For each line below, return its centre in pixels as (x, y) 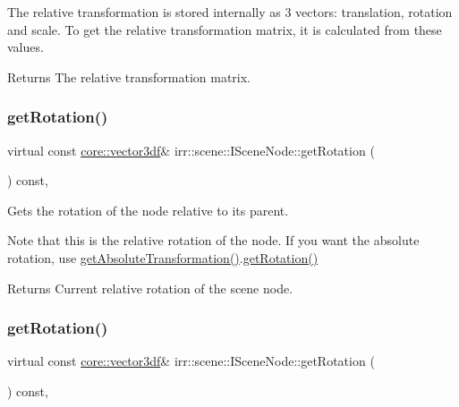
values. (25, 47)
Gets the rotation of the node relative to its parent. (148, 210)
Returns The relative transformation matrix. (129, 76)
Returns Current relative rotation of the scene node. (150, 288)
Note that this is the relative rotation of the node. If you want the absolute (213, 240)
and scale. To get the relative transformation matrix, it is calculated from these (225, 29)
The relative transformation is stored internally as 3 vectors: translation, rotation (230, 12)
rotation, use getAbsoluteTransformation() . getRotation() (163, 257)
